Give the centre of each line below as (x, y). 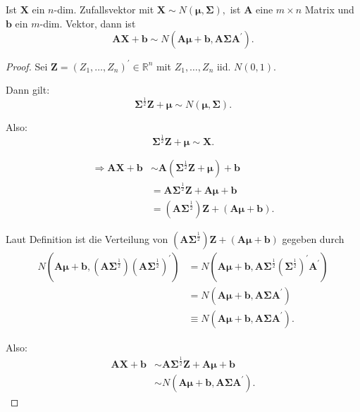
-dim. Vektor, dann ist (88, 23)
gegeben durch (313, 238)
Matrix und (329, 9)
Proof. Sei (27, 66)
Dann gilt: (28, 90)
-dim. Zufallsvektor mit (104, 9)
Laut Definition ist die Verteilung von (87, 238)
